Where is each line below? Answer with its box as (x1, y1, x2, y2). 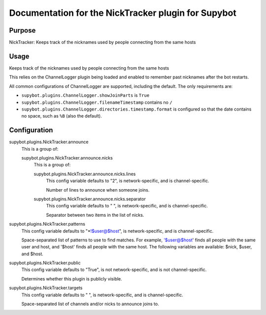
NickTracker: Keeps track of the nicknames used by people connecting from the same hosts (9, 39, 196, 45)
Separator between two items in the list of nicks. (46, 212, 144, 218)
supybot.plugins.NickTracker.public (9, 260, 81, 266)
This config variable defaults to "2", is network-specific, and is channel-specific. (46, 178, 209, 184)
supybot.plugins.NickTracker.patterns (9, 221, 86, 227)
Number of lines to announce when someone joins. (46, 187, 150, 193)
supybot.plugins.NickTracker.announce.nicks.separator (33, 196, 146, 202)
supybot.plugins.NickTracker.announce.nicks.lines (33, 171, 136, 177)
